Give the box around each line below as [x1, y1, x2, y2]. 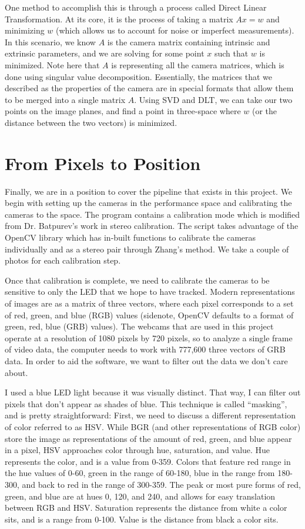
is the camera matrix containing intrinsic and [107, 35, 270, 48]
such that [214, 47, 249, 59]
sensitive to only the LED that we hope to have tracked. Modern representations [5, 285, 295, 298]
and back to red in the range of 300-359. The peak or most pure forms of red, [22, 478, 301, 490]
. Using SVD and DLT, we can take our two [134, 93, 293, 105]
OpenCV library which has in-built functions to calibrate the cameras [5, 231, 256, 244]
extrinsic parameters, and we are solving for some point [5, 47, 205, 59]
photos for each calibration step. [5, 254, 121, 267]
